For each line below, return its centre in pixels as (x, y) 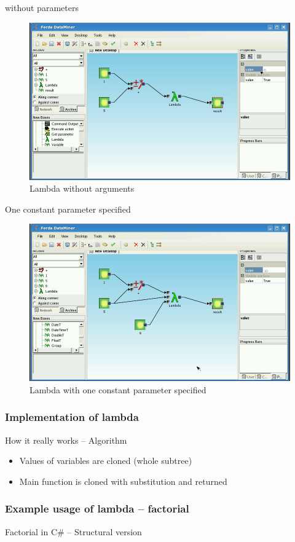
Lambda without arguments (82, 188)
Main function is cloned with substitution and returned (123, 481)
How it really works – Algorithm (66, 440)
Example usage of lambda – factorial (97, 509)
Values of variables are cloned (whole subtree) (106, 461)
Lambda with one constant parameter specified (118, 389)
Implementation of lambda (72, 417)
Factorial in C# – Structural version (73, 531)
